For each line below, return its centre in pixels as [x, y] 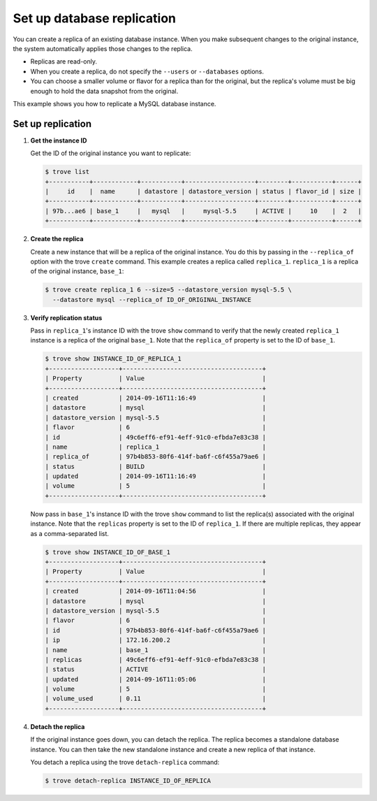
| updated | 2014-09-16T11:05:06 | [156, 679]
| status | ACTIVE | [156, 670]
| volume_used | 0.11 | [156, 699]
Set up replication [52, 123]
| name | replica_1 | [156, 447]
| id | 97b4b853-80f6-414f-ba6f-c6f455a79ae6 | [156, 630]
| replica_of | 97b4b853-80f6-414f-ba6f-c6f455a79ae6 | [156, 457]
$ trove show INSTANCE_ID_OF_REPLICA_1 [113, 359]
